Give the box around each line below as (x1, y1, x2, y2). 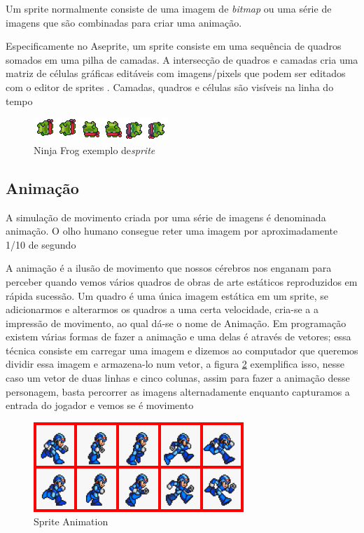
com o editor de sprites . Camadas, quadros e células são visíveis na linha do (6, 79, 334, 94)
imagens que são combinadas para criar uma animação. (6, 15, 242, 29)
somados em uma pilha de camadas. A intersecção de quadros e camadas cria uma (6, 52, 358, 67)
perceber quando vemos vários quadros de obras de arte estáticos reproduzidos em (6, 274, 358, 289)
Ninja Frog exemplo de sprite (34, 142, 155, 157)
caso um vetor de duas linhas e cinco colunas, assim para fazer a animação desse (6, 371, 350, 385)
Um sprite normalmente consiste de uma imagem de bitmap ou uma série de (6, 1, 332, 15)
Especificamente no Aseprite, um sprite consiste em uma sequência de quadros (6, 39, 342, 53)
